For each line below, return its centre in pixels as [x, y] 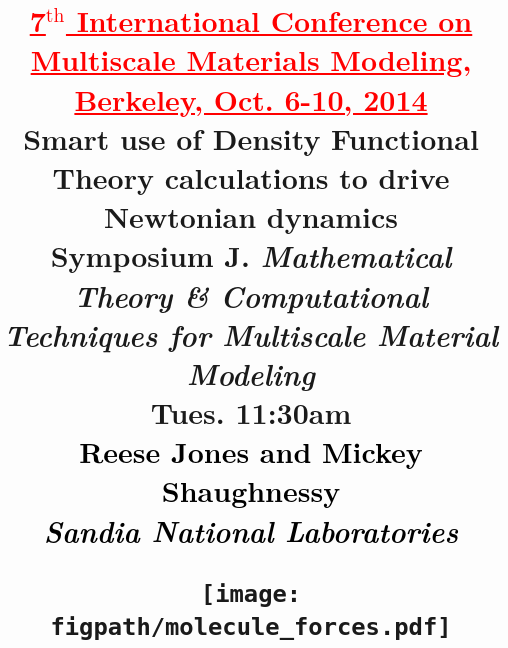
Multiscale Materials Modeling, [251, 59]
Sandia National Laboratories [251, 530]
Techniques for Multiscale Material [251, 334]
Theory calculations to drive [251, 176]
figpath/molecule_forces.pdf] [251, 627]
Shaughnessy [251, 490]
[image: [251, 593]
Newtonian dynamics [251, 216]
